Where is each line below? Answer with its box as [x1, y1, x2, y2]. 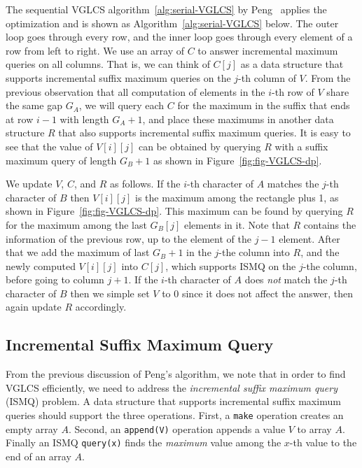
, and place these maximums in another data [142, 111, 334, 126]
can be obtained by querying [138, 139, 261, 153]
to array [297, 421, 332, 436]
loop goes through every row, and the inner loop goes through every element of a [6, 29, 353, 44]
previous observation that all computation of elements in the [6, 84, 265, 99]
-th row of [272, 84, 314, 99]
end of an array [6, 449, 71, 464]
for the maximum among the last [6, 217, 147, 232]
